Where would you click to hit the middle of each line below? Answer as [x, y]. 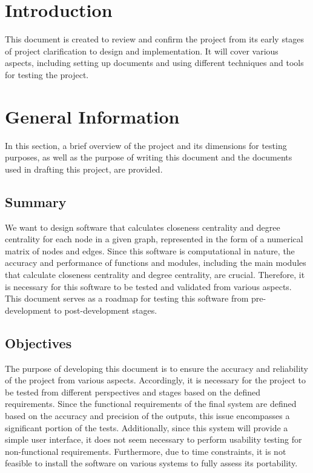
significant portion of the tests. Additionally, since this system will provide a [147, 427]
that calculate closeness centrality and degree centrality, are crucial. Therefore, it [155, 274]
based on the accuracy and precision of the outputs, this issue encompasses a [147, 415]
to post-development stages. [106, 310]
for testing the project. [47, 74]
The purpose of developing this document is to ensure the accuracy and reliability [156, 368]
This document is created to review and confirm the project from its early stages [155, 39]
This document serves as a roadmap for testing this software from [127, 298]
